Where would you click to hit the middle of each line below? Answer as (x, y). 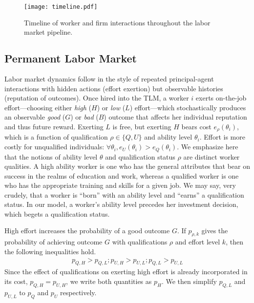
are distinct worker (212, 156)
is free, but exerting (142, 127)
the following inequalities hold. (50, 252)
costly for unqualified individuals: (54, 147)
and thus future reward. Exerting (54, 127)
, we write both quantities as (109, 281)
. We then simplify (189, 281)
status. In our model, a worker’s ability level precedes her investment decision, (121, 204)
